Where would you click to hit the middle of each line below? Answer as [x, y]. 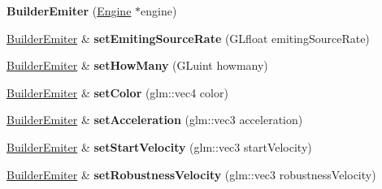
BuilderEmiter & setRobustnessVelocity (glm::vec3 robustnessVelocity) [191, 174]
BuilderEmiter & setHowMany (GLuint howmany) [137, 65]
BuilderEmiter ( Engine [69, 11]
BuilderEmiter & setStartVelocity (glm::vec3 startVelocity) [159, 146]
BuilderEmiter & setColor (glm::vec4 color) [117, 92]
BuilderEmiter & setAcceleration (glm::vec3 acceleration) [155, 120]
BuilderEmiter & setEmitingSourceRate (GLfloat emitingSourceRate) [188, 38]
